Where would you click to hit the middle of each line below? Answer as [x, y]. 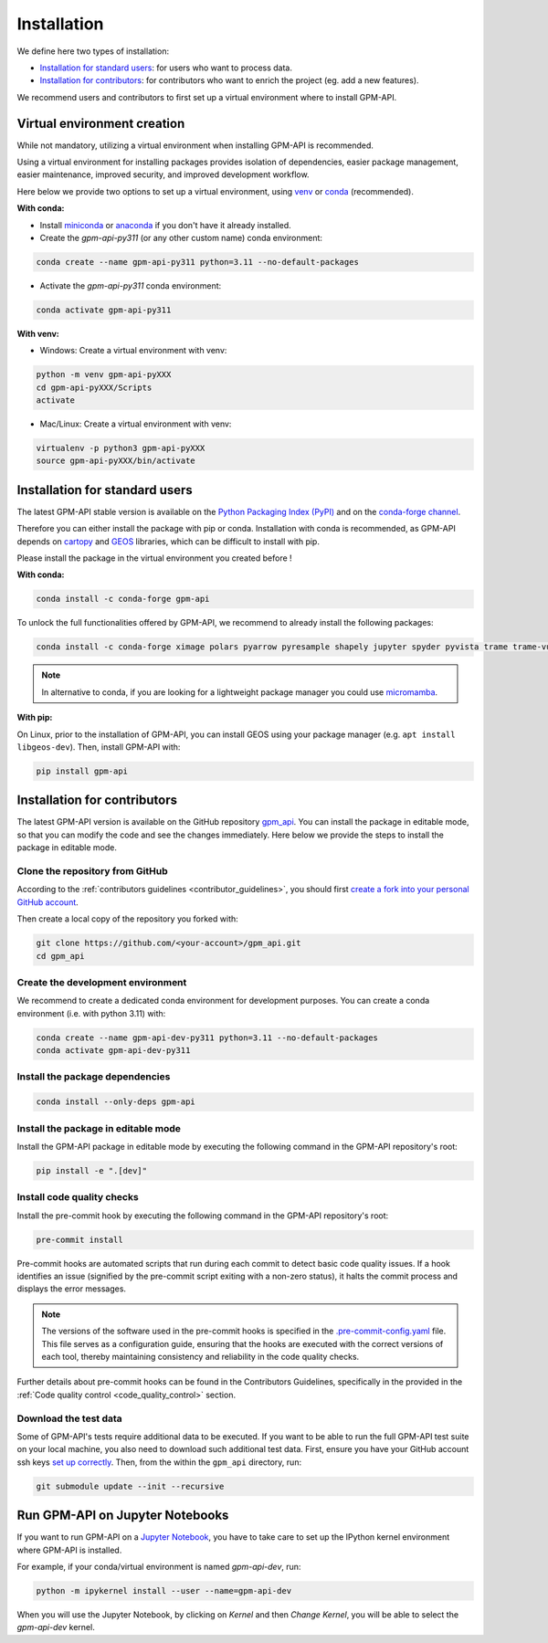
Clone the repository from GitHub [92, 871]
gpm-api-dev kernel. [56, 1627]
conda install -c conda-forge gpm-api [123, 599]
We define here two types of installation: [93, 51]
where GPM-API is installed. [69, 1550]
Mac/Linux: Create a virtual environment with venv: [136, 424]
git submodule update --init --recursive [130, 1486]
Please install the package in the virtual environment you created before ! [154, 558]
